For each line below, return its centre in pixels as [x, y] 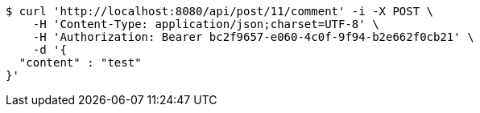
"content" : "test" [80, 63]
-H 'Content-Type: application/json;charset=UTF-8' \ [206, 24]
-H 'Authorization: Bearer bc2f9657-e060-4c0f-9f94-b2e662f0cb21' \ [253, 37]
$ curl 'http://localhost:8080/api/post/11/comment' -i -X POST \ [220, 11]
